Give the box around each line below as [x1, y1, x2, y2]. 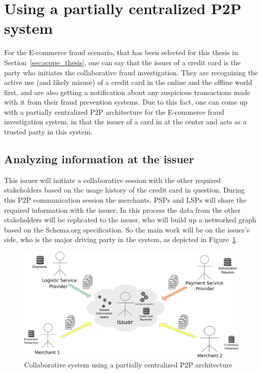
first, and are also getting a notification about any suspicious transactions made [4, 86, 250, 97]
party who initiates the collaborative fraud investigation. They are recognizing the [4, 67, 258, 77]
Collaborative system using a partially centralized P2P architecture [24, 359, 232, 369]
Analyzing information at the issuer [4, 151, 194, 167]
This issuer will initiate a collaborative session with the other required [4, 174, 221, 185]
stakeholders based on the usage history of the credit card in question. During [4, 184, 245, 195]
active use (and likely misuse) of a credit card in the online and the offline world [4, 77, 252, 87]
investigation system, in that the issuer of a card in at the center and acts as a [4, 116, 247, 127]
